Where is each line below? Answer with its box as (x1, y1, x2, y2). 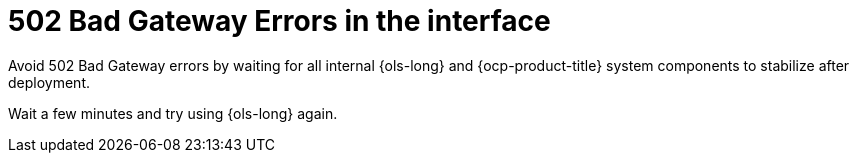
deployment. (8, 73, 90, 91)
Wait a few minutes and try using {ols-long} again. (8, 104, 338, 122)
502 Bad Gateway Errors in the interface (8, 4, 551, 38)
